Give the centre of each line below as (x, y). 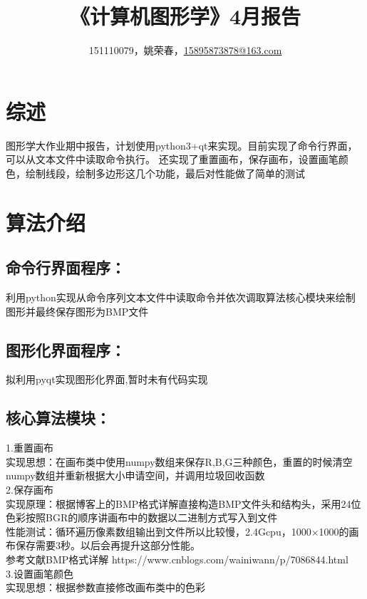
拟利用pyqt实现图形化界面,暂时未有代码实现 (107, 379)
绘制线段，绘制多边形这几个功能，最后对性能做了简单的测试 (165, 173)
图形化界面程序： (66, 349)
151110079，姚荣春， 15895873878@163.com (185, 50)
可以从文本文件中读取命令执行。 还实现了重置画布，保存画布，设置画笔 (172, 159)
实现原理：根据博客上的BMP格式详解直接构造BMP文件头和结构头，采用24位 (183, 503)
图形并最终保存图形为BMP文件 (77, 311)
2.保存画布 (30, 489)
